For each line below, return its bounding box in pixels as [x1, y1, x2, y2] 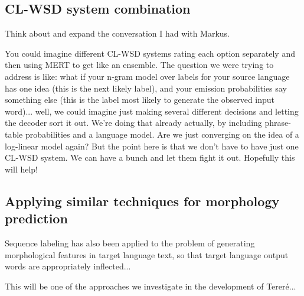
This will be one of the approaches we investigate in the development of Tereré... [5, 279, 296, 292]
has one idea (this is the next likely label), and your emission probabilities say [5, 82, 287, 94]
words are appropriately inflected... [5, 260, 131, 272]
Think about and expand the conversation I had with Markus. [5, 27, 230, 40]
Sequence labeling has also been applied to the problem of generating [5, 236, 255, 249]
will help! [5, 162, 38, 175]
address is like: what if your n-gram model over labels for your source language [5, 70, 290, 82]
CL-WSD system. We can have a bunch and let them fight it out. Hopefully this [5, 151, 295, 164]
